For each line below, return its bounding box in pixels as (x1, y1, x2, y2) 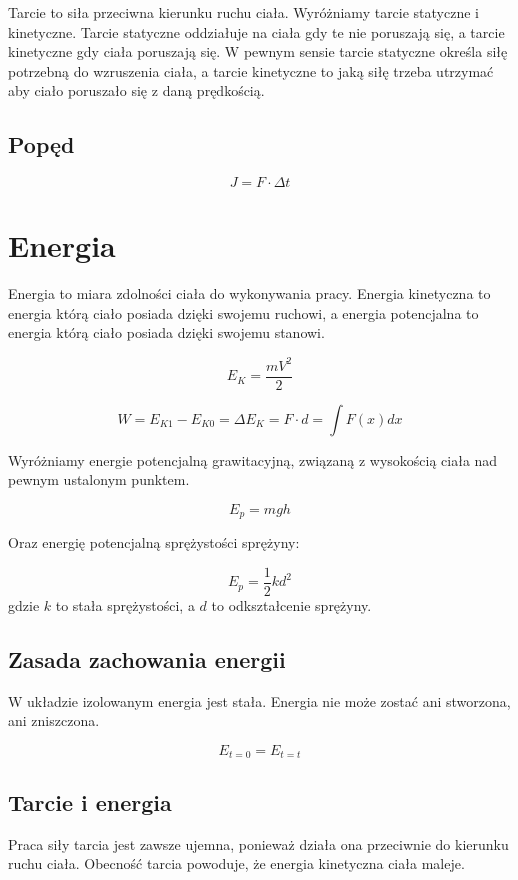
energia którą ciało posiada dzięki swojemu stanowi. (8, 322, 325, 343)
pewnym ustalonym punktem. (8, 469, 190, 490)
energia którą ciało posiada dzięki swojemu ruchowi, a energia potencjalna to (8, 302, 479, 323)
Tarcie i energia (8, 786, 172, 817)
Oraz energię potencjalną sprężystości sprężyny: (8, 532, 300, 553)
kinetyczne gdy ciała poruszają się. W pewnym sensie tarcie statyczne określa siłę (8, 41, 508, 62)
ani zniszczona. (8, 710, 100, 731)
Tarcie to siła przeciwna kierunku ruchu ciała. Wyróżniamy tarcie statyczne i (8, 2, 480, 22)
